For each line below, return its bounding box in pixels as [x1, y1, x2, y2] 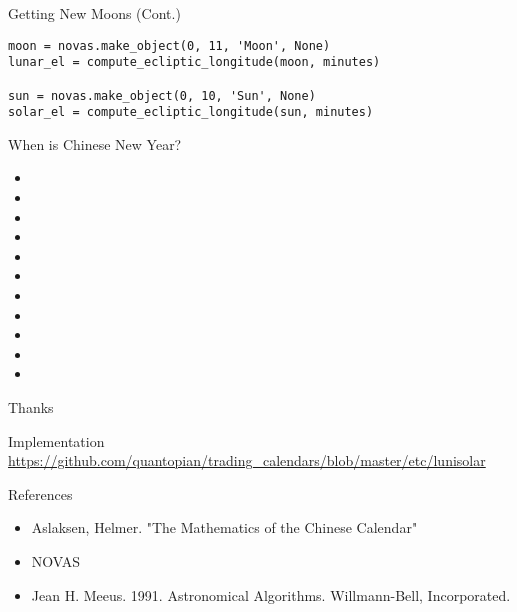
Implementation [8, 430, 105, 451]
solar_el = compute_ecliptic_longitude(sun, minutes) [8, 105, 374, 120]
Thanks [8, 397, 54, 417]
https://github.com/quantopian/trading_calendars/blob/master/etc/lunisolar [8, 450, 486, 471]
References [8, 483, 73, 504]
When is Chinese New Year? [8, 133, 182, 154]
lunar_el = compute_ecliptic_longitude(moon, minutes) [8, 55, 381, 70]
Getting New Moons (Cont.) [8, 3, 181, 23]
